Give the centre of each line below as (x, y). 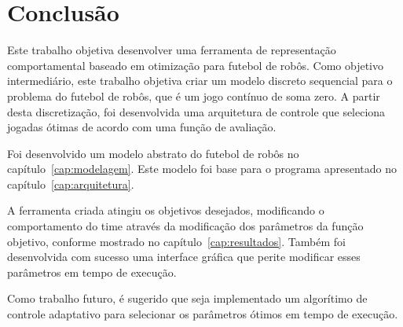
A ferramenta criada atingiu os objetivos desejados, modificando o (166, 210)
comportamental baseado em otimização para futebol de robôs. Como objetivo (195, 65)
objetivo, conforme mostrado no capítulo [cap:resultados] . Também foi (176, 241)
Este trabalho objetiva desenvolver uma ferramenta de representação (172, 50)
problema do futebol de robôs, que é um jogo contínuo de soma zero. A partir (194, 96)
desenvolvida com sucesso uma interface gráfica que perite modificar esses (184, 257)
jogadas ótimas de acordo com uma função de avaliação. (142, 127)
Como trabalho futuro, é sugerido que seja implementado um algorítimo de (187, 298)
